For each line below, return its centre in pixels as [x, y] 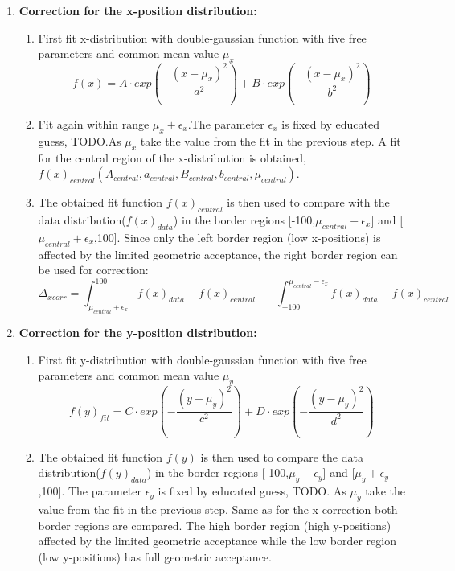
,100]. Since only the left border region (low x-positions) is [237, 237]
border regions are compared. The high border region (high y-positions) [215, 525]
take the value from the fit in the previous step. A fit [271, 140]
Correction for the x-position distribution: [138, 10]
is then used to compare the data [282, 456]
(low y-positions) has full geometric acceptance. [155, 556]
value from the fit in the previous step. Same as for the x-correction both [218, 509]
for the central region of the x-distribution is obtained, [172, 157]
